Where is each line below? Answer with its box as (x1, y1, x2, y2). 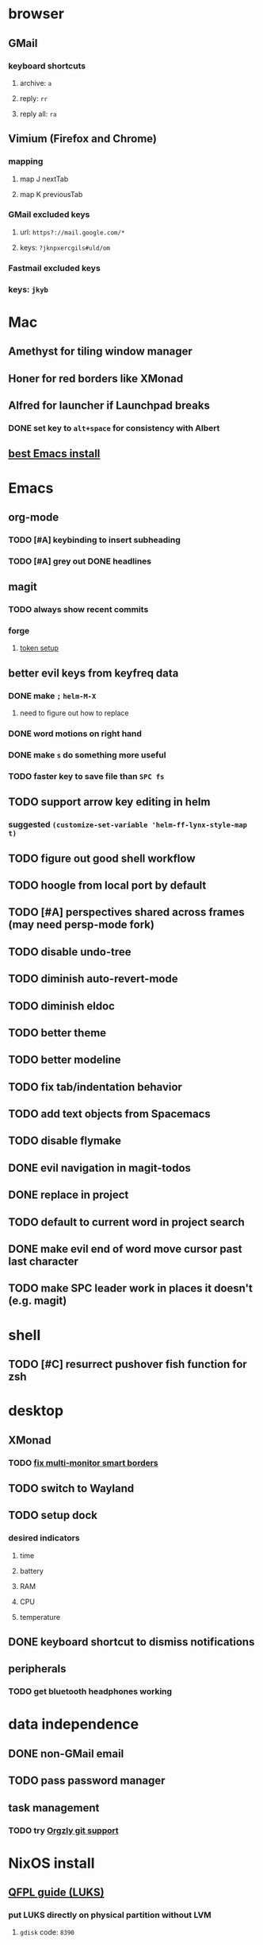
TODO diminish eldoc (8, 999, 115, 1013)
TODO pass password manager (8, 1774, 166, 1788)
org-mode (8, 510, 59, 524)
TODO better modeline (8, 1053, 121, 1067)
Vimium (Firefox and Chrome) (8, 132, 157, 145)
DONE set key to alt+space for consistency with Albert (8, 422, 220, 433)
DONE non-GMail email (8, 1746, 124, 1761)
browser (8, 5, 65, 23)
